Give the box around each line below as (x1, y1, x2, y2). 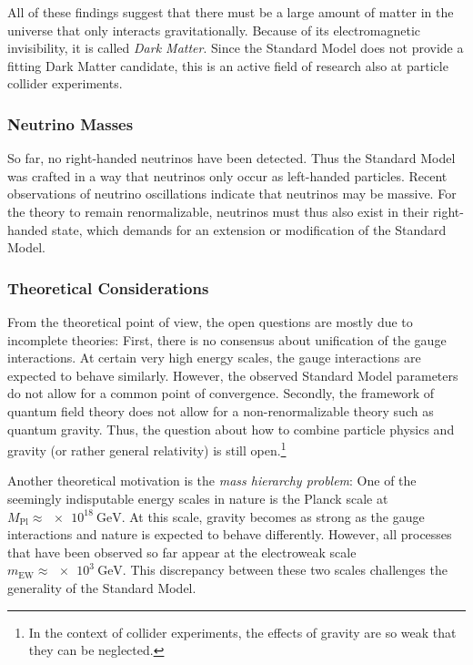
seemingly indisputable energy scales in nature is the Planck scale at (7, 488, 388, 507)
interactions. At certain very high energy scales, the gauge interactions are (7, 348, 421, 367)
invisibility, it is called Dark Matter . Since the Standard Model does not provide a (7, 38, 464, 57)
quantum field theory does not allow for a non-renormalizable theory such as (7, 401, 434, 420)
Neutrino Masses (7, 112, 134, 135)
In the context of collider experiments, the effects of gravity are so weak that (28, 622, 457, 641)
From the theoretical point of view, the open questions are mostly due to (7, 312, 413, 331)
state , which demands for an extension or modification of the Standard (52, 220, 447, 239)
